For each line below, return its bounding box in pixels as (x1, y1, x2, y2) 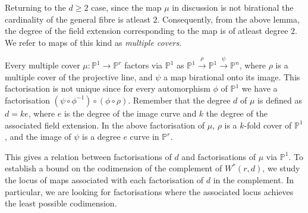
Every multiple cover (5, 59, 80, 71)
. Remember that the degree (128, 93, 231, 106)
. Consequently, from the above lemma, (157, 12, 300, 25)
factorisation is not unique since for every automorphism (5, 82, 210, 95)
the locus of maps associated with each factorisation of (5, 173, 204, 186)
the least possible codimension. (5, 197, 117, 209)
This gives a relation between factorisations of (5, 150, 172, 162)
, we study (262, 162, 300, 174)
